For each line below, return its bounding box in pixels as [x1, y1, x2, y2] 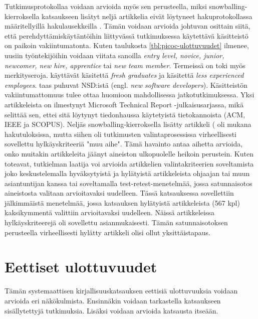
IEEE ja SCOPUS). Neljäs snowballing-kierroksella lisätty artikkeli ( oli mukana [5, 119, 251, 129]
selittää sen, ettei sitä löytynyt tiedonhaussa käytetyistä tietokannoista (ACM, [5, 109, 245, 119]
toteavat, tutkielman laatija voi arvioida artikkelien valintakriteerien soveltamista [5, 158, 254, 169]
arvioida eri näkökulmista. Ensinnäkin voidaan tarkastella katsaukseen [5, 295, 221, 305]
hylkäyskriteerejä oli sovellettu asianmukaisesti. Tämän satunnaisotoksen [5, 217, 228, 228]
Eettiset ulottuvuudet [5, 256, 157, 277]
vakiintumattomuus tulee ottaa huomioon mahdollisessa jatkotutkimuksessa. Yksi [5, 89, 254, 100]
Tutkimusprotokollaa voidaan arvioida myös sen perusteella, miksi [5, 1, 207, 11]
